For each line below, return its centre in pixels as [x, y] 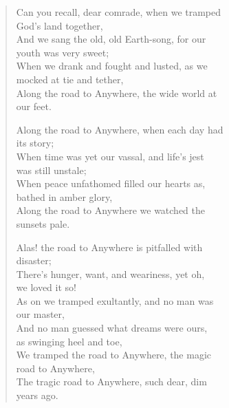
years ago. [37, 395]
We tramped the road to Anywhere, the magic [114, 355]
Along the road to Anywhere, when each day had [120, 129]
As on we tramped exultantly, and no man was [115, 300]
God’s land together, [59, 25]
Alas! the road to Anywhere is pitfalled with [109, 247]
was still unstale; [51, 170]
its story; [35, 143]
